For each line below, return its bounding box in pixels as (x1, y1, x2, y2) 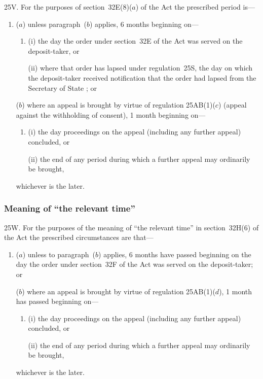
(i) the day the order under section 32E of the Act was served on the (28, 36, 243, 46)
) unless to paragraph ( (22, 249, 96, 259)
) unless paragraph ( (22, 18, 87, 29)
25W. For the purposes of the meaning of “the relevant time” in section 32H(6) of (4, 222, 259, 232)
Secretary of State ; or (28, 82, 97, 93)
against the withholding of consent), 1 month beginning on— (16, 109, 206, 120)
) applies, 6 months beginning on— (89, 18, 199, 29)
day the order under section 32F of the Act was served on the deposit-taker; (16, 259, 253, 269)
